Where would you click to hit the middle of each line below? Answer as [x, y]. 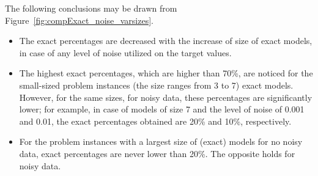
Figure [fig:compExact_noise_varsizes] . [79, 20]
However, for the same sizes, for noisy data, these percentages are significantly [166, 97]
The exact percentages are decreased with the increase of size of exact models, [166, 41]
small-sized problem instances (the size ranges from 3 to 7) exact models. [156, 85]
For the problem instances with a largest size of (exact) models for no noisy [161, 141]
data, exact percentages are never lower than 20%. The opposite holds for [157, 153]
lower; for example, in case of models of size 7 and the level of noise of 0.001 [162, 109]
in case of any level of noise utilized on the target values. [125, 52]
